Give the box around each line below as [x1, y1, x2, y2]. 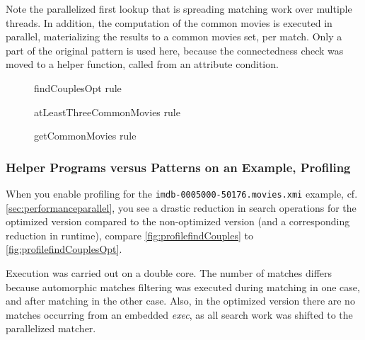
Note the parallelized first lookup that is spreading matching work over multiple [6, 1, 352, 16]
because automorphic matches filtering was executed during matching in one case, [6, 279, 360, 294]
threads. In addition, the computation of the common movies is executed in [6, 15, 332, 30]
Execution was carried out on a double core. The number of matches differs [6, 266, 332, 280]
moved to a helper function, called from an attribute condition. [6, 57, 279, 72]
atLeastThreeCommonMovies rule [34, 104, 180, 119]
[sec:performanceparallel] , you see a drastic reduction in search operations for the [6, 200, 357, 215]
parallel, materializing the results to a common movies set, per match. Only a [6, 29, 342, 44]
